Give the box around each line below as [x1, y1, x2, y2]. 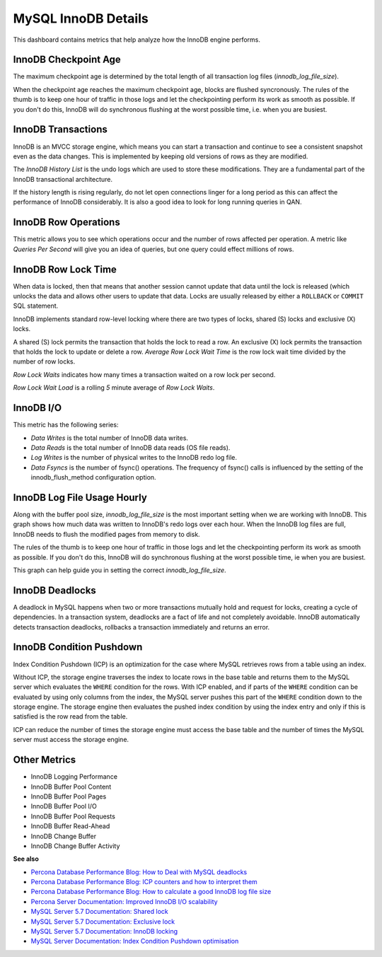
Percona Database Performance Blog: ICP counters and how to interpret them [30, 878, 257, 886]
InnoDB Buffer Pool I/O [30, 802, 97, 811]
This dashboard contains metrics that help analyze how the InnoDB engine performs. [13, 35, 261, 44]
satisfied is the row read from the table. [13, 712, 128, 721]
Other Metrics [13, 754, 76, 766]
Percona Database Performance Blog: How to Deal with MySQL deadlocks [30, 867, 248, 876]
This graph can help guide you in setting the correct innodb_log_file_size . [13, 566, 226, 574]
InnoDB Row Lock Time [13, 263, 117, 275]
